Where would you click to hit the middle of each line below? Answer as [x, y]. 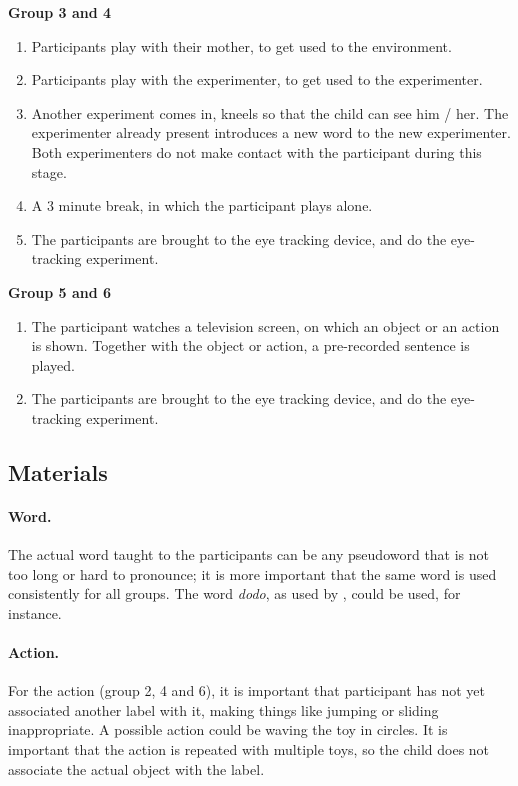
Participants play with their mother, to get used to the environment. [241, 45]
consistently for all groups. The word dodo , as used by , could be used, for [234, 593]
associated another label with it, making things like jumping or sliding [223, 709]
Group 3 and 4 [60, 12]
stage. [49, 171]
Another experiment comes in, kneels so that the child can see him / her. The [270, 112]
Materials [58, 471]
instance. [35, 612]
